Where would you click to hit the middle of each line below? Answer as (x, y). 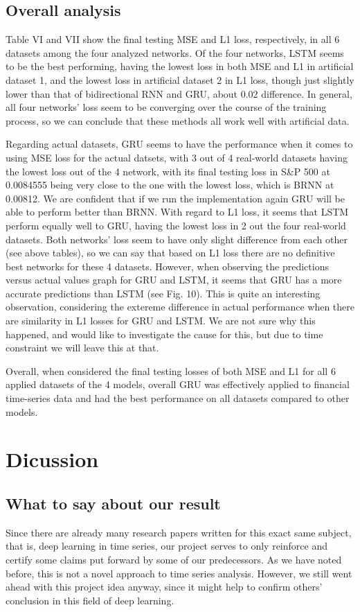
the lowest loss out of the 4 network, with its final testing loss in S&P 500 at (168, 171)
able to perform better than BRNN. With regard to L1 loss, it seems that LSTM (177, 212)
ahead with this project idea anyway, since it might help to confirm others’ (164, 587)
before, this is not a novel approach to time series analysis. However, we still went (179, 573)
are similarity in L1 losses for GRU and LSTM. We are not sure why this (161, 321)
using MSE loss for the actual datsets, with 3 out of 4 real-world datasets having (177, 157)
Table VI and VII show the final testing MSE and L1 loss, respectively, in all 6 (173, 39)
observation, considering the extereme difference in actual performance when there (180, 307)
